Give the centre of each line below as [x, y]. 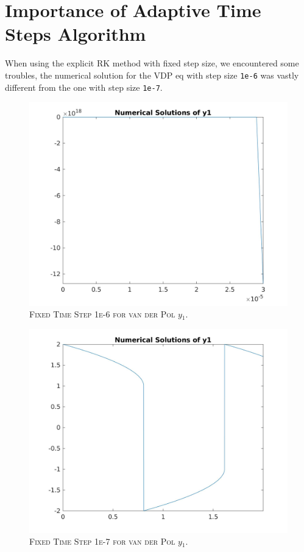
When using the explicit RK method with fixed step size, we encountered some [152, 63]
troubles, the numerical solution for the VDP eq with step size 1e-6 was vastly [152, 75]
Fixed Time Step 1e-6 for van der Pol [102, 314]
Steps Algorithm [76, 34]
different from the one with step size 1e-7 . [84, 87]
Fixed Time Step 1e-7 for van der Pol [102, 541]
